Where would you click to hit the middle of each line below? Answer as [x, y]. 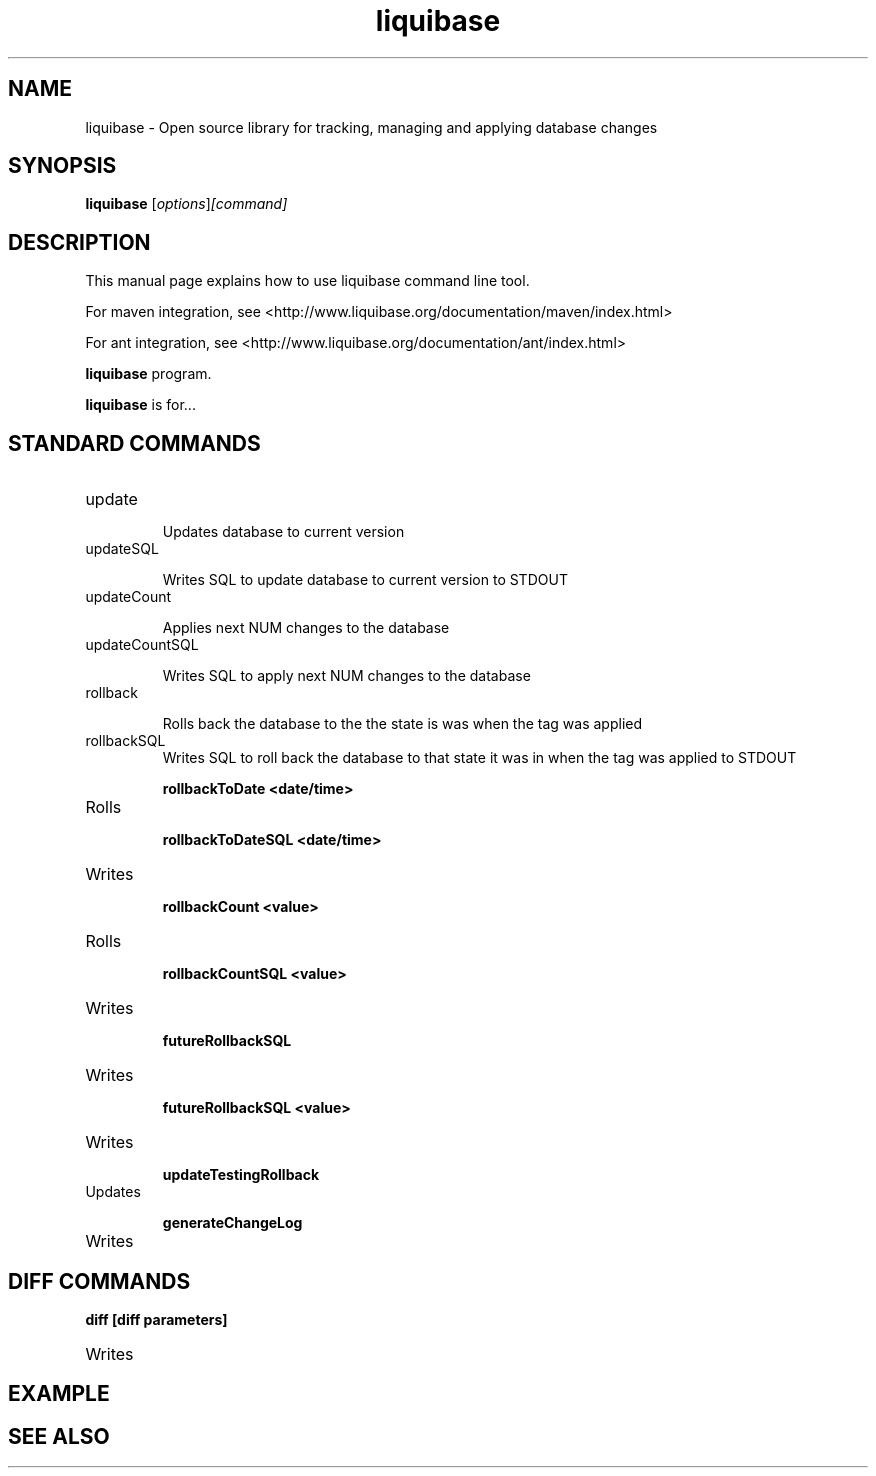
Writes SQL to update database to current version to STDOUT [365, 580]
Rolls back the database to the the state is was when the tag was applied [402, 724]
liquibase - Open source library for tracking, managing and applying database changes [371, 127]
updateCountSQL [142, 645]
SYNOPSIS [62, 166]
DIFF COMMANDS [99, 1281]
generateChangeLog [232, 1223]
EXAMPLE [59, 1394]
